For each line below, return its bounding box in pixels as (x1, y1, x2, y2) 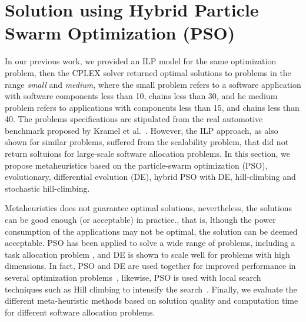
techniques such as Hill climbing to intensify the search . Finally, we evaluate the (5, 282, 297, 295)
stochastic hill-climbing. (5, 182, 90, 194)
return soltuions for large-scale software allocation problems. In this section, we (5, 147, 290, 160)
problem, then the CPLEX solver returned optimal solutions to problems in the (5, 66, 291, 78)
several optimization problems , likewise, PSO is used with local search (5, 271, 261, 283)
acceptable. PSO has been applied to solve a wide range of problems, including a (5, 236, 295, 249)
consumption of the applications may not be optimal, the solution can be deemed (5, 225, 298, 237)
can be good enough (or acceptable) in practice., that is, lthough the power (5, 213, 276, 226)
